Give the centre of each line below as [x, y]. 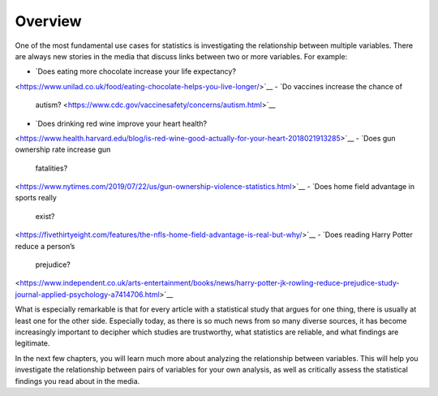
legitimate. [32, 343]
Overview [48, 21]
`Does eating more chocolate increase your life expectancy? [136, 71]
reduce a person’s [45, 246]
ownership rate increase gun [63, 149]
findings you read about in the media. [77, 381]
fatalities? [52, 168]
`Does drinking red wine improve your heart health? [121, 123]
